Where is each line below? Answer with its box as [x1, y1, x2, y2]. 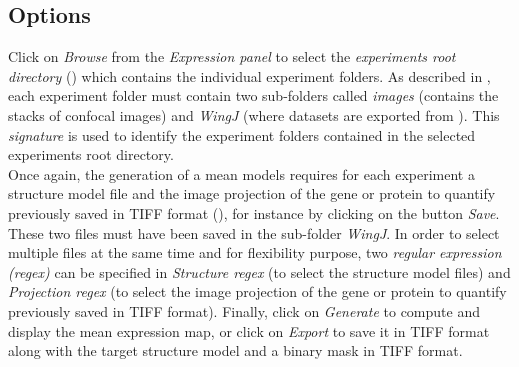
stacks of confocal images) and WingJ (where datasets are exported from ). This [8, 104, 500, 125]
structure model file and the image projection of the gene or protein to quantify [8, 183, 496, 204]
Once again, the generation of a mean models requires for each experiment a [8, 163, 475, 184]
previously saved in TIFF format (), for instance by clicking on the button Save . [8, 202, 500, 223]
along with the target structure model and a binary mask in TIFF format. [8, 340, 463, 361]
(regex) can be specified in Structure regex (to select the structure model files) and [8, 261, 511, 282]
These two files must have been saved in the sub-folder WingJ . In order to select [8, 222, 500, 243]
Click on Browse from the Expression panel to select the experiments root [8, 46, 456, 67]
